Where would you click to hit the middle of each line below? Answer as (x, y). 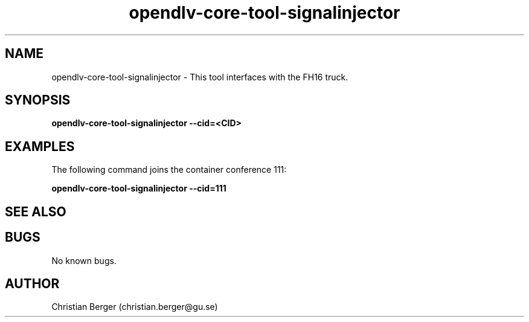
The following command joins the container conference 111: (169, 170)
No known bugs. (84, 260)
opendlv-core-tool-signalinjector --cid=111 (139, 188)
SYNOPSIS (38, 100)
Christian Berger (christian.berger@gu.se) (135, 307)
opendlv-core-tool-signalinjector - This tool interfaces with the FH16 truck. (200, 77)
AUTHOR (32, 283)
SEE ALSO (36, 211)
